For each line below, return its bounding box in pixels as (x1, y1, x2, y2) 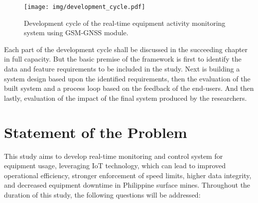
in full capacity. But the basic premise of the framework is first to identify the (4, 54, 242, 64)
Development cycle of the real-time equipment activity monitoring (24, 17, 226, 28)
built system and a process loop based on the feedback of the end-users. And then (4, 83, 254, 93)
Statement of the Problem (4, 122, 187, 142)
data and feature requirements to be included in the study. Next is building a (4, 64, 240, 74)
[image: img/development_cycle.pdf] (24, 3, 145, 10)
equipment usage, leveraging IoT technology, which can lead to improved (4, 160, 226, 171)
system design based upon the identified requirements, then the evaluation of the (4, 73, 251, 83)
